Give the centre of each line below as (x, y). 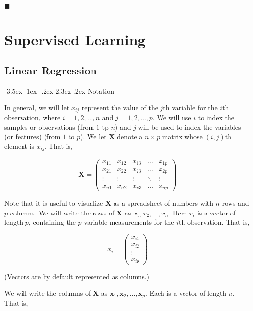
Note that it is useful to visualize (54, 203)
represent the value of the (120, 107)
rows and (235, 203)
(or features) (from (33, 136)
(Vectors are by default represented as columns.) (77, 276)
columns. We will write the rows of (62, 212)
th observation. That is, (214, 222)
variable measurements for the (129, 222)
